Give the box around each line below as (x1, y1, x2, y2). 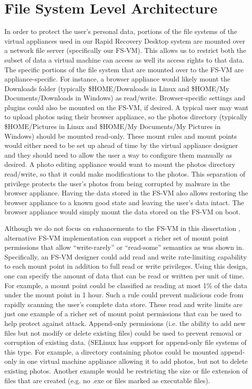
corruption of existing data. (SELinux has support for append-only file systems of (4, 337, 247, 347)
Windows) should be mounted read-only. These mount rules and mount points (4, 130, 237, 141)
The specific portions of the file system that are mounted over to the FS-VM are (4, 64, 244, 74)
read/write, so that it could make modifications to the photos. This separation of (4, 169, 245, 179)
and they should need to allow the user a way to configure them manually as (4, 149, 232, 160)
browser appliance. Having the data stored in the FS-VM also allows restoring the (4, 188, 248, 198)
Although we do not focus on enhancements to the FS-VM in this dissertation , (4, 223, 240, 233)
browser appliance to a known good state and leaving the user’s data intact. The (4, 197, 244, 207)
